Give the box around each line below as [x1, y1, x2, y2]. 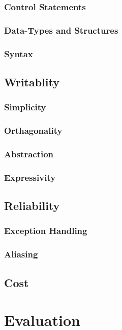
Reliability [4, 198, 60, 214]
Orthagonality [4, 124, 63, 137]
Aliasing [4, 248, 38, 261]
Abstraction [4, 147, 54, 160]
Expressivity [4, 171, 56, 183]
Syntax [4, 47, 33, 60]
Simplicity [4, 101, 46, 113]
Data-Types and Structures [4, 23, 118, 36]
